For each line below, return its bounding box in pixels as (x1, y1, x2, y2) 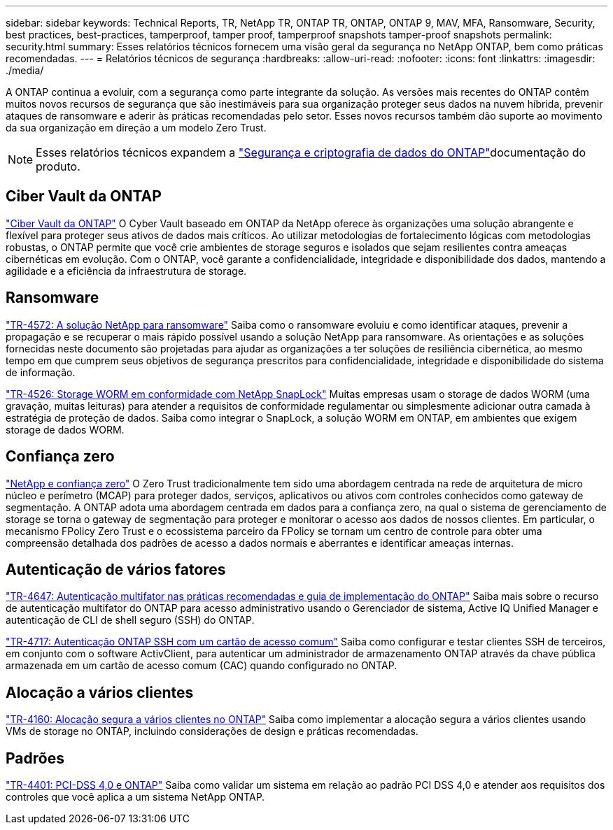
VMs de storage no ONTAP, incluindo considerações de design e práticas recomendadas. (6, 725, 418, 738)
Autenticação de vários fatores (6, 560, 226, 578)
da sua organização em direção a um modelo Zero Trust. (6, 122, 267, 134)
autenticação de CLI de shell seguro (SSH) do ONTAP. (6, 614, 255, 627)
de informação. (6, 366, 76, 378)
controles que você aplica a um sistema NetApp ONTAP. (6, 791, 265, 803)
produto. (36, 159, 80, 173)
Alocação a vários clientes (6, 683, 194, 701)
